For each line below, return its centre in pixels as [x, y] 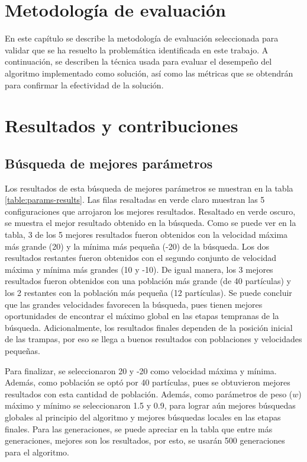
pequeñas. [22, 350]
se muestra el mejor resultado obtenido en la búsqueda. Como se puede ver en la [151, 223]
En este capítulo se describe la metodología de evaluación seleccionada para [142, 38]
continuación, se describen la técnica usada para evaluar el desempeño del [138, 61]
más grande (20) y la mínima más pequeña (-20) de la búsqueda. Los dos [137, 246]
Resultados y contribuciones [122, 125]
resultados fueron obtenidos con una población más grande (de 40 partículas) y [148, 281]
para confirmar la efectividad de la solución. [84, 85]
